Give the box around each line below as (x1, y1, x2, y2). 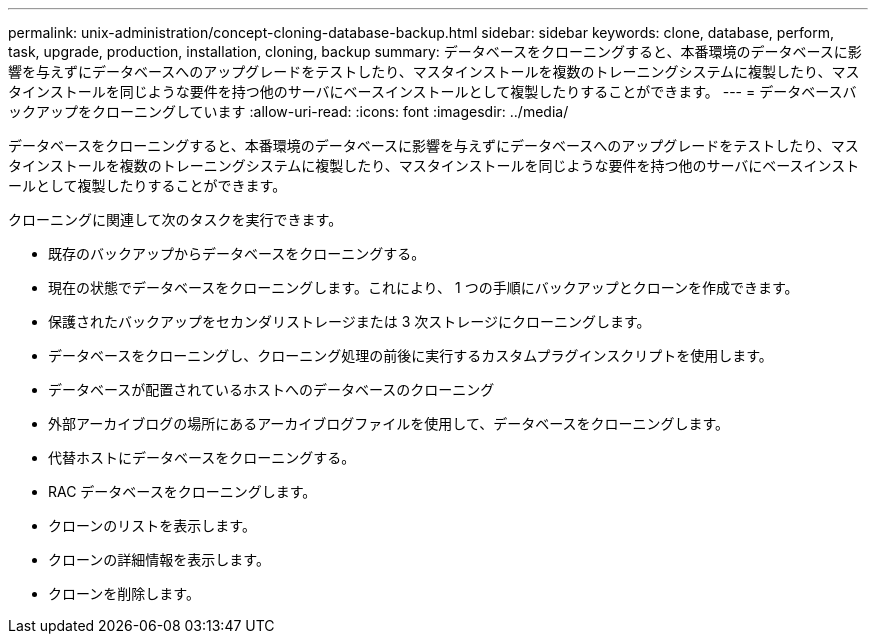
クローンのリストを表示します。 (48, 517, 256, 534)
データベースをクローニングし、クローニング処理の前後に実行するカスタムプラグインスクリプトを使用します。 (48, 347, 773, 364)
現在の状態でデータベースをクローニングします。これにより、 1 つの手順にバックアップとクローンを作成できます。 (48, 279, 799, 296)
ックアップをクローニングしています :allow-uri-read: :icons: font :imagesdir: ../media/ (8, 103, 569, 120)
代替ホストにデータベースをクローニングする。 (48, 449, 356, 466)
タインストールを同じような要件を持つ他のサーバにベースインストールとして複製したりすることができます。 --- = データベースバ (8, 83, 857, 100)
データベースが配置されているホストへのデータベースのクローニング (48, 381, 495, 398)
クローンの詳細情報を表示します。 (48, 551, 270, 568)
